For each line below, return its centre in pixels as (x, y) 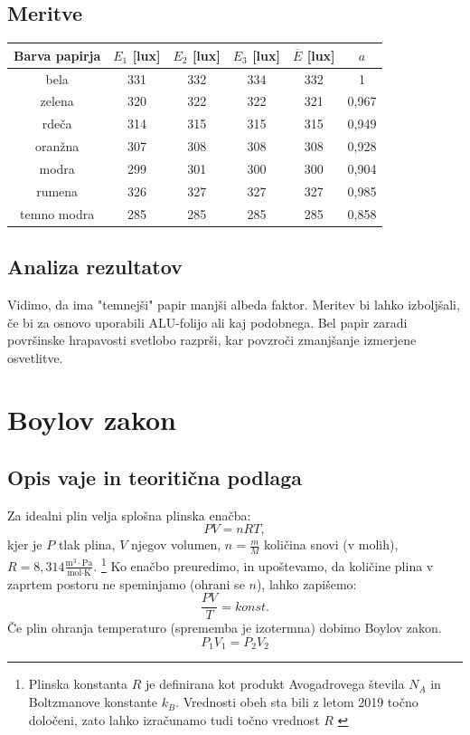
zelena (57, 101)
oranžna (57, 146)
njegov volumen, (176, 544)
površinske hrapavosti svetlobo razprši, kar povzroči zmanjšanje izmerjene (212, 340)
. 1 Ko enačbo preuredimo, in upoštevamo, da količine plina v (263, 564)
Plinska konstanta (78, 684)
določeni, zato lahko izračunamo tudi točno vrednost (174, 719)
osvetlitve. (35, 357)
